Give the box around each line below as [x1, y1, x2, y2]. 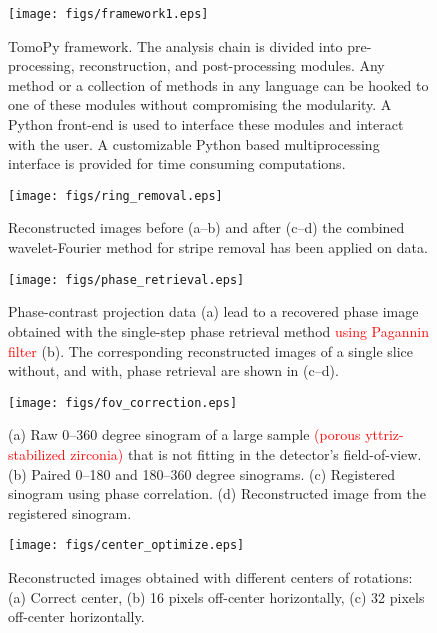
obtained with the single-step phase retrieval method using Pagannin [8, 320, 429, 341]
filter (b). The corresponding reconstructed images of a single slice [8, 340, 414, 361]
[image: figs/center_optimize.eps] [8, 538, 245, 553]
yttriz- [365, 424, 404, 445]
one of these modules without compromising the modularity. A [8, 94, 392, 115]
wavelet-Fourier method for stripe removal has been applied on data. [8, 237, 428, 258]
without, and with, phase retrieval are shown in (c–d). [8, 360, 339, 381]
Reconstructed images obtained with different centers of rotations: [8, 566, 413, 587]
